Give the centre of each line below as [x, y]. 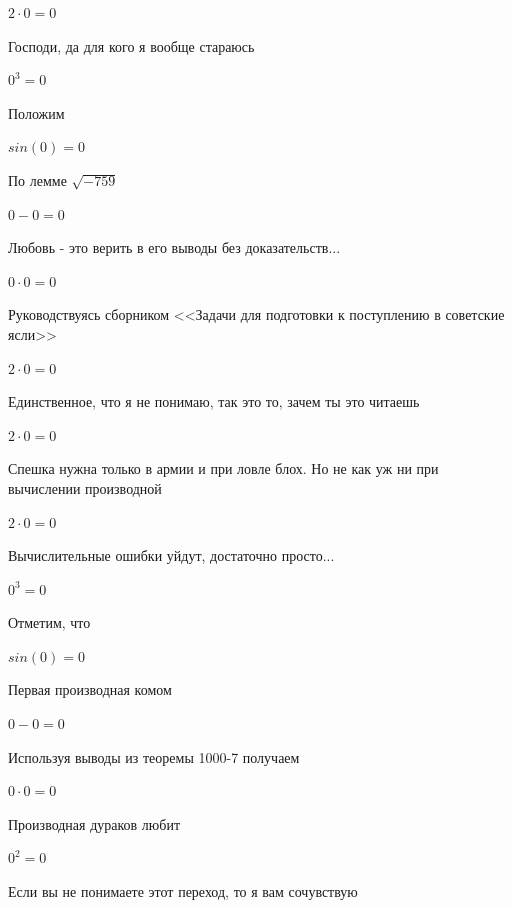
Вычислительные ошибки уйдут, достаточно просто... [171, 555]
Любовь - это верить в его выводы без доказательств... [174, 247]
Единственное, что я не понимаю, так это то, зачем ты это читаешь [214, 401]
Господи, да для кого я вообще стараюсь [131, 45]
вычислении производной [85, 487]
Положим [36, 112]
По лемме [37, 179]
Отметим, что [49, 622]
